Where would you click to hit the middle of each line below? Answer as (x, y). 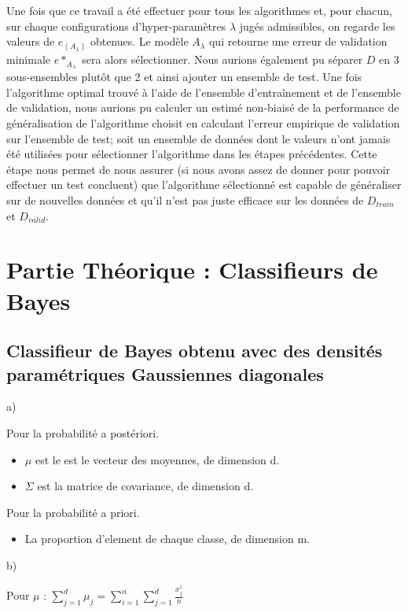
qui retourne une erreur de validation (298, 41)
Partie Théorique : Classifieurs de (192, 270)
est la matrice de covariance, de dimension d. (145, 486)
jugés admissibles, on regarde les (317, 26)
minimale (28, 59)
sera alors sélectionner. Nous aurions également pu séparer (222, 59)
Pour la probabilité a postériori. (83, 432)
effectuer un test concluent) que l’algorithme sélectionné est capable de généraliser (204, 185)
